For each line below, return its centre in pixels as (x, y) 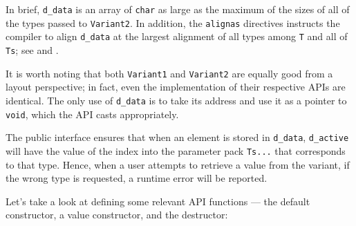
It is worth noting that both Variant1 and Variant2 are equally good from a (169, 73)
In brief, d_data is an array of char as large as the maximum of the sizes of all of (178, 9)
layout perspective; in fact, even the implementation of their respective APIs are (176, 87)
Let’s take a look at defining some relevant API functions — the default (158, 201)
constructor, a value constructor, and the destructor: (117, 215)
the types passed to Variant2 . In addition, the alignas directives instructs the (173, 22)
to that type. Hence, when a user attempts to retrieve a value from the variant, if (178, 164)
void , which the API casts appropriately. (92, 114)
